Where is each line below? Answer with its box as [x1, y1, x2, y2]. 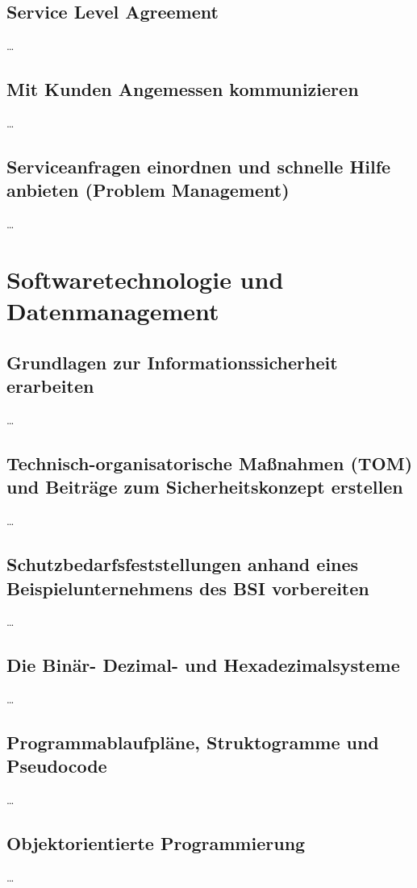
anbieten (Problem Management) [6, 177, 290, 202]
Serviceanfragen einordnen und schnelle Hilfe [6, 153, 391, 178]
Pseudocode [6, 753, 107, 778]
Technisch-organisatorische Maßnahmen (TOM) [6, 450, 413, 475]
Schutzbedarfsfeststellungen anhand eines [6, 552, 359, 577]
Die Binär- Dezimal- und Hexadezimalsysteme [6, 652, 400, 677]
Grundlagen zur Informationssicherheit [6, 349, 338, 374]
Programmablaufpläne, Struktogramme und [6, 730, 379, 755]
